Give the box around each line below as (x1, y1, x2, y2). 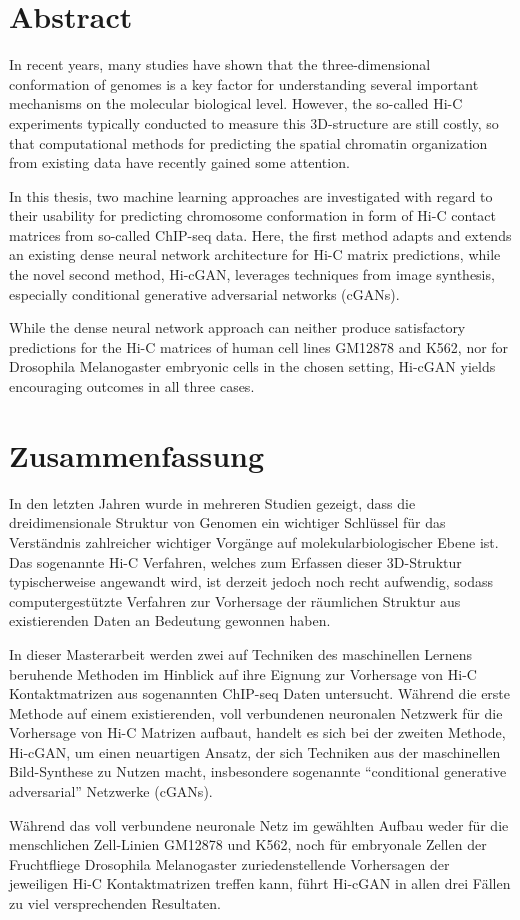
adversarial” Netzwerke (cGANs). (9, 781, 213, 802)
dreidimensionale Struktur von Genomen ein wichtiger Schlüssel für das (9, 512, 446, 533)
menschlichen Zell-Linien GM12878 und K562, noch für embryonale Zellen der (9, 834, 487, 855)
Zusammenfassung (9, 434, 265, 475)
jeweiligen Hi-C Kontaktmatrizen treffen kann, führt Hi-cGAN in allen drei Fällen (9, 873, 511, 894)
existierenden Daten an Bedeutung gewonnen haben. (9, 610, 331, 631)
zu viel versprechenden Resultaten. (9, 893, 221, 914)
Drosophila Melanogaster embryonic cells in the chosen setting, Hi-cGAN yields (9, 356, 496, 377)
